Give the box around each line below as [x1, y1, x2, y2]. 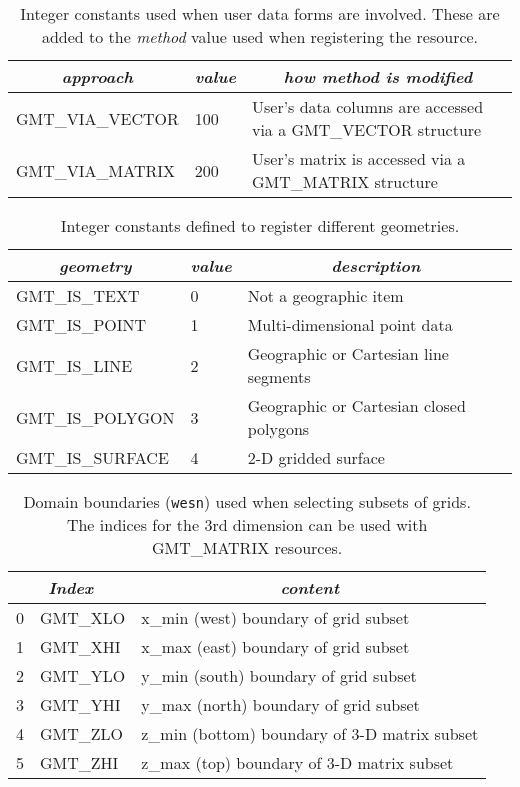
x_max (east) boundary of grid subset [141, 635, 410, 658]
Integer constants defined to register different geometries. [60, 214, 460, 237]
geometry [59, 254, 132, 277]
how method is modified [283, 65, 473, 88]
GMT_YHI [40, 693, 121, 716]
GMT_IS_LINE [16, 353, 133, 377]
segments [247, 365, 311, 388]
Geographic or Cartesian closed [247, 394, 466, 417]
